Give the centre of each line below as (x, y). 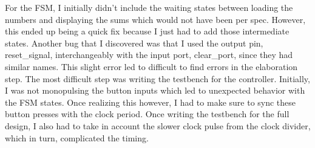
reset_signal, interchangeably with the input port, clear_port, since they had (149, 55)
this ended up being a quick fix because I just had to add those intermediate (147, 31)
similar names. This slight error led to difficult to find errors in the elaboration (151, 66)
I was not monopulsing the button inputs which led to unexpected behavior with (155, 90)
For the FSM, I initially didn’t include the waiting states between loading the (149, 7)
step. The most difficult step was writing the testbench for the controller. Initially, (157, 78)
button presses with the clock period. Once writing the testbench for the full (147, 114)
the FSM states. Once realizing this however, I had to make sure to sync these (151, 102)
